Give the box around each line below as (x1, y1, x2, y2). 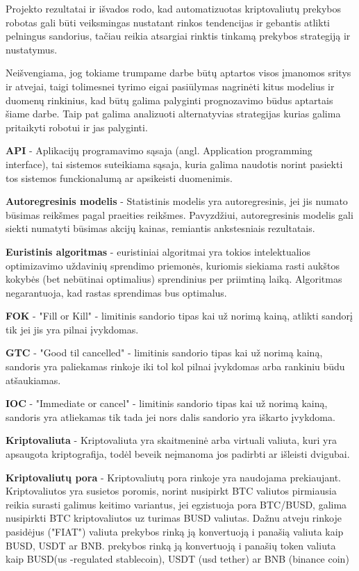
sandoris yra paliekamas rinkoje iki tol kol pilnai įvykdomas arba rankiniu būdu (6, 359, 345, 374)
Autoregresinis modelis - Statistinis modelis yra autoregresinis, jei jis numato (6, 194, 348, 208)
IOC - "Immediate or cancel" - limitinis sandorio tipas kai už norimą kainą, (6, 396, 328, 411)
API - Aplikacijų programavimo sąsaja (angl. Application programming (6, 143, 312, 158)
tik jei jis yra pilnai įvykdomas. (6, 322, 139, 336)
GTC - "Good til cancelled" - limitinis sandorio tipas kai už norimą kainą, (6, 345, 323, 360)
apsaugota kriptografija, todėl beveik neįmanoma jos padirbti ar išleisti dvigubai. (6, 447, 350, 461)
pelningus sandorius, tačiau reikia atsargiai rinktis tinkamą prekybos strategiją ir (6, 28, 351, 43)
